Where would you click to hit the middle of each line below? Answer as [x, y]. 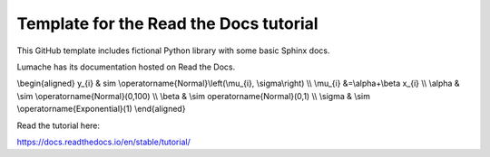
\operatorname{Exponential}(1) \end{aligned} [101, 109]
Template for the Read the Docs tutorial [167, 23]
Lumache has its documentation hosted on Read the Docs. [126, 67]
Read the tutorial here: [58, 125]
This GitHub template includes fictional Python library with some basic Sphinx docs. [173, 51]
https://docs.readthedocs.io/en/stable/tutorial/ [103, 142]
